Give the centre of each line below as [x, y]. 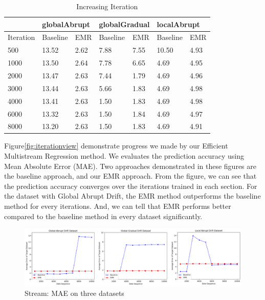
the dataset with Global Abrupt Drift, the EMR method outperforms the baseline [132, 196]
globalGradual [124, 24]
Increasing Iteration [107, 6]
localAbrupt [178, 24]
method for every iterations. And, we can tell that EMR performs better [118, 206]
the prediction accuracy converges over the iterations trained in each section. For [131, 186]
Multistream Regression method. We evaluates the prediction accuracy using [124, 156]
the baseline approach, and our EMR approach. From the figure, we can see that [130, 176]
